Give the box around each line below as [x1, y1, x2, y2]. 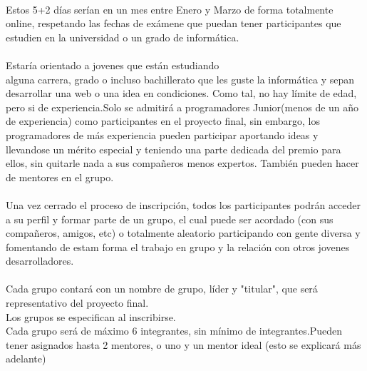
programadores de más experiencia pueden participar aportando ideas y [6, 127, 319, 142]
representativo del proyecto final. [6, 295, 149, 310]
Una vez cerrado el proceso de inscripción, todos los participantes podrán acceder [6, 197, 361, 212]
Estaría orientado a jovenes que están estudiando [6, 57, 219, 72]
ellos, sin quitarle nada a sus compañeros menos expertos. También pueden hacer [6, 156, 359, 171]
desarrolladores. [6, 253, 74, 268]
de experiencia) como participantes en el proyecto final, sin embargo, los [6, 113, 320, 128]
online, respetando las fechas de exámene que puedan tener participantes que [6, 16, 341, 31]
